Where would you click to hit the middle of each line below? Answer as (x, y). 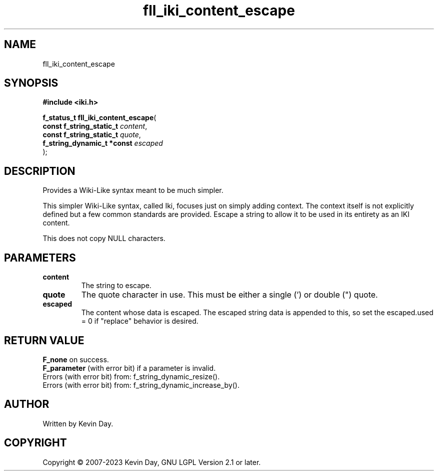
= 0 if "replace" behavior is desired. (140, 321)
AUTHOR (27, 404)
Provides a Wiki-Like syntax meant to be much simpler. (133, 190)
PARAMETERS (40, 258)
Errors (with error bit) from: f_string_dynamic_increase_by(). (141, 385)
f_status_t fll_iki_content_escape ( (99, 118)
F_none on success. (76, 359)
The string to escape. (116, 286)
